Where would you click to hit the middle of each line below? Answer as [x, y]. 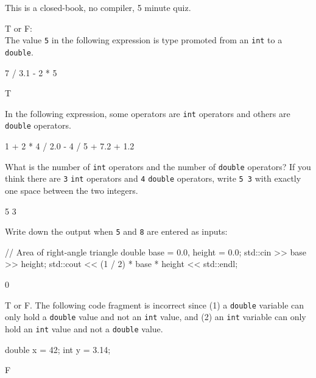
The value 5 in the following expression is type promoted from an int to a [144, 40]
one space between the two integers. [72, 190]
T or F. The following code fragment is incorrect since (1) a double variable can [155, 305]
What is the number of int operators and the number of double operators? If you [158, 166]
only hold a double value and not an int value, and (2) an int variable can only [156, 317]
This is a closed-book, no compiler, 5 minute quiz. [98, 7]
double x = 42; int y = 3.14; [58, 349]
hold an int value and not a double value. [84, 328]
